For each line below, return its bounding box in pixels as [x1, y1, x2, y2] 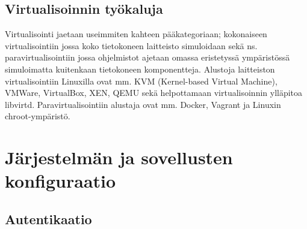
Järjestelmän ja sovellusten [5, 145, 233, 170]
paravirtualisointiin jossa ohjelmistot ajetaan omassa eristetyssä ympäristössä [5, 51, 290, 64]
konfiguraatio [5, 168, 116, 193]
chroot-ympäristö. [5, 110, 70, 122]
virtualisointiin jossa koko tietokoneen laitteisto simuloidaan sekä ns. [5, 39, 258, 52]
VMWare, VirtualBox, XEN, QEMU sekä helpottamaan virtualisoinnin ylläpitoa [5, 86, 303, 99]
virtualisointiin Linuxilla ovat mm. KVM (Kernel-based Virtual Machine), [5, 74, 278, 87]
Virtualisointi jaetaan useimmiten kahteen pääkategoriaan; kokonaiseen [5, 28, 267, 40]
